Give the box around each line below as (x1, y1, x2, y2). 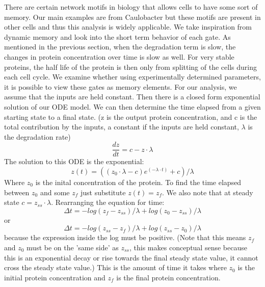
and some (40, 187, 70, 197)
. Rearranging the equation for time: (51, 197, 165, 207)
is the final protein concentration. (116, 272, 221, 282)
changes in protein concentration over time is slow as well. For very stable (4, 51, 234, 62)
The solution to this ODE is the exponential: (4, 156, 144, 167)
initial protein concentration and (4, 272, 105, 282)
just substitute (80, 187, 126, 197)
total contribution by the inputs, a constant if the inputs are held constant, (4, 121, 239, 132)
